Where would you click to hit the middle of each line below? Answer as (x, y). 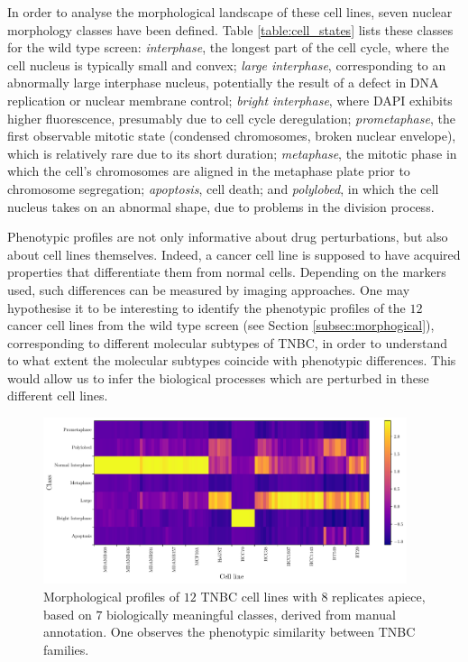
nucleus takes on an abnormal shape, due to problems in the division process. (221, 206)
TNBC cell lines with (259, 596)
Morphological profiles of (112, 596)
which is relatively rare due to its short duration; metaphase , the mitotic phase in (232, 153)
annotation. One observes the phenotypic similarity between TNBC (229, 632)
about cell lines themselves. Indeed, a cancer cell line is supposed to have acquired (234, 254)
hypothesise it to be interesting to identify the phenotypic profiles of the (206, 307)
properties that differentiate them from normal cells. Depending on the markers (227, 272)
